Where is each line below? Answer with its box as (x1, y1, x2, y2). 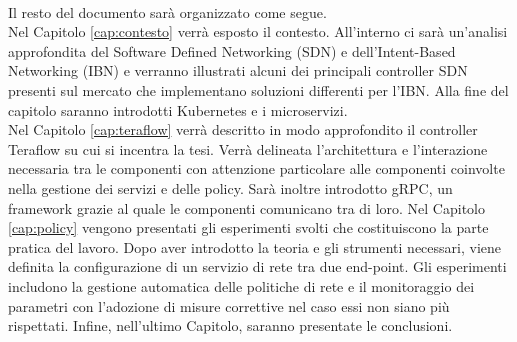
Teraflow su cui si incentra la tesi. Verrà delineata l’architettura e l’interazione (8, 138, 488, 159)
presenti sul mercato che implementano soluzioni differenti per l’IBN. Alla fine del (8, 79, 509, 100)
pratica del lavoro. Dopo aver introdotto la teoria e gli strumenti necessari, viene (8, 236, 502, 257)
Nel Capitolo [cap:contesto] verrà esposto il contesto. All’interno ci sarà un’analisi (8, 21, 508, 42)
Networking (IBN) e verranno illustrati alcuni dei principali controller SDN (8, 60, 468, 81)
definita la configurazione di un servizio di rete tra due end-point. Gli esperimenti (8, 256, 507, 277)
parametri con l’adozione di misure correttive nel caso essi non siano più (8, 295, 450, 316)
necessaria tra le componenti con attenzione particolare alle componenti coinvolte (8, 158, 505, 179)
